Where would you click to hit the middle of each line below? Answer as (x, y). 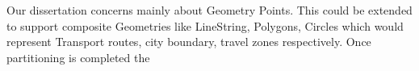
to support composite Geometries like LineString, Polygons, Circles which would (205, 25)
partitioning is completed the (78, 57)
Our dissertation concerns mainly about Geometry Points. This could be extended (209, 10)
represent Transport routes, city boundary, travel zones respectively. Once (189, 42)
